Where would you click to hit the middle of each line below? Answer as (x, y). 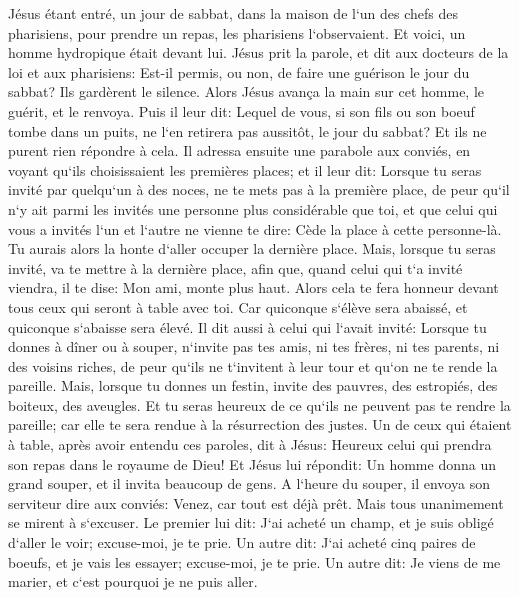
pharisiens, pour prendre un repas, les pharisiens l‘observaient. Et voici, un (237, 32)
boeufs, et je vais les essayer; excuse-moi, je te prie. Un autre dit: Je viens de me (254, 561)
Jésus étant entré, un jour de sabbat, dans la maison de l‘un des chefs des (233, 13)
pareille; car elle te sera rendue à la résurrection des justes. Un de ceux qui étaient (260, 424)
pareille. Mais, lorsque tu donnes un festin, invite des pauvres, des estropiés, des (253, 385)
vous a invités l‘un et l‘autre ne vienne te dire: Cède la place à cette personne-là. (255, 228)
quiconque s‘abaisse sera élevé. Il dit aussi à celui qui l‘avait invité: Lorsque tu (247, 326)
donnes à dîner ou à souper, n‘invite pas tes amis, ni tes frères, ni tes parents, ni (254, 346)
